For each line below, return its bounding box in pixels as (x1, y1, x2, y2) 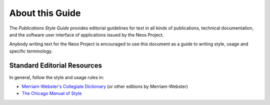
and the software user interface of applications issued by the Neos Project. (9, 31, 164, 37)
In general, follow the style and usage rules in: (9, 74, 104, 80)
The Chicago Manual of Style (21, 90, 82, 96)
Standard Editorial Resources (9, 61, 102, 69)
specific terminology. (9, 48, 53, 54)
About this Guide (9, 7, 81, 18)
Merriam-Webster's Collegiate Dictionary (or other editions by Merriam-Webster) (21, 83, 188, 89)
